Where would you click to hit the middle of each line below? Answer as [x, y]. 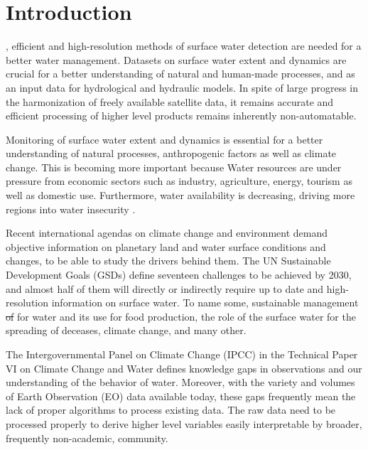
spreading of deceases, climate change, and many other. [126, 330]
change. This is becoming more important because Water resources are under [174, 167]
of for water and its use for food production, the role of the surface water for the [181, 316]
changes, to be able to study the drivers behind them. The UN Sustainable [168, 261]
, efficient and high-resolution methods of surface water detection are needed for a [184, 46]
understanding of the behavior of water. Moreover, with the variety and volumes [180, 382]
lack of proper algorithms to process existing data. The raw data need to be [171, 410]
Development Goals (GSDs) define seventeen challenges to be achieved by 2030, [179, 275]
